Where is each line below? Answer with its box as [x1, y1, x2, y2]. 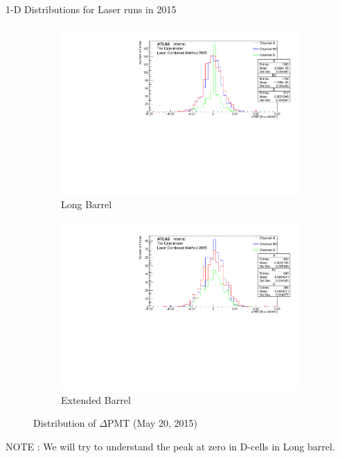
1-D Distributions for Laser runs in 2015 [6, 2, 177, 16]
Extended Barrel [61, 392, 131, 407]
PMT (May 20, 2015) [107, 416, 197, 430]
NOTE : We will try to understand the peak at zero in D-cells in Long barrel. [6, 439, 335, 453]
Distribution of [33, 416, 96, 430]
